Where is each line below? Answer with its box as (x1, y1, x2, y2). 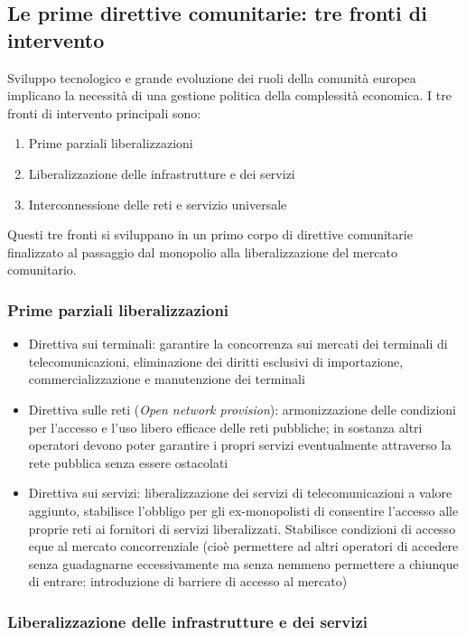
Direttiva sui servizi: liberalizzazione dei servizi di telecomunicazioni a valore (28, 483, 452, 502)
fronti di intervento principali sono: (7, 103, 201, 122)
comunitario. (7, 260, 77, 279)
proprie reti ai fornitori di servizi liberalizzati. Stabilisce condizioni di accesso (28, 518, 456, 537)
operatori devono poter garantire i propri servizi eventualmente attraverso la (28, 435, 452, 454)
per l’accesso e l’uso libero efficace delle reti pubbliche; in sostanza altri (28, 417, 423, 436)
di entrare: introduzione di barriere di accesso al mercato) (28, 572, 348, 591)
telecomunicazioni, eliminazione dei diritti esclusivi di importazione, (28, 351, 404, 370)
